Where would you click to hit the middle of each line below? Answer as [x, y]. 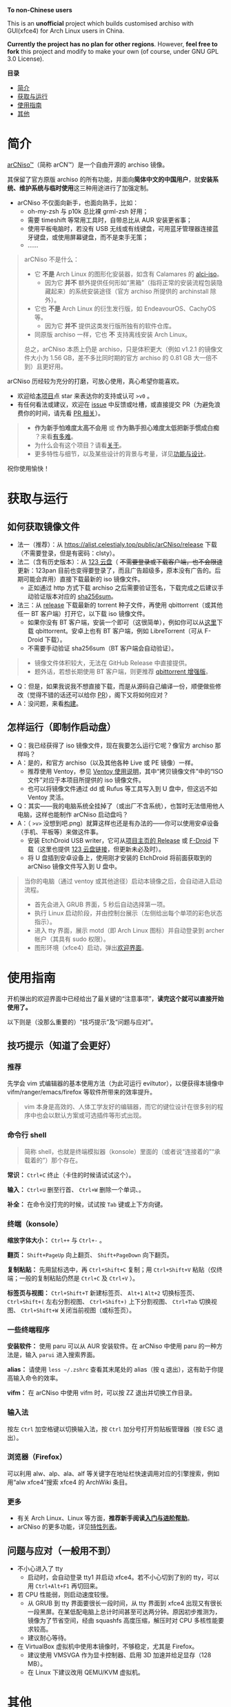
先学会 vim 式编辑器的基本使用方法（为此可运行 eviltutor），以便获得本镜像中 [115, 1083]
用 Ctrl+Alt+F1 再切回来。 [64, 1585]
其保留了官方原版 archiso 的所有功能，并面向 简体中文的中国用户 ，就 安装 [110, 179]
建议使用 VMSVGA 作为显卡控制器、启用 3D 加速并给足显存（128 [119, 1654]
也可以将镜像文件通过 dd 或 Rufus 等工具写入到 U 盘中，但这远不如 [122, 788]
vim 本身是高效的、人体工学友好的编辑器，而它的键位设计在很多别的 [121, 1107]
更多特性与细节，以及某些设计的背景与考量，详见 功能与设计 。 [122, 454]
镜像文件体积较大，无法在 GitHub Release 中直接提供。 [112, 662]
